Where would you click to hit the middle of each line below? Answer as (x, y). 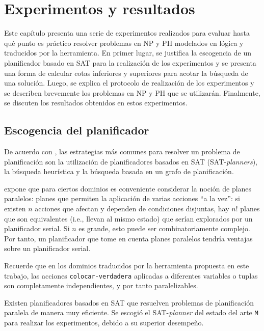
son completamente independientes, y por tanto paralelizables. (101, 285)
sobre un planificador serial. (47, 248)
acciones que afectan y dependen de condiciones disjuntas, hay (132, 209)
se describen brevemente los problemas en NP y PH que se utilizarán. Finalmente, (132, 92)
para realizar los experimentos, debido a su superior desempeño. (104, 323)
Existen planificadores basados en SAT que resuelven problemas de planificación (129, 302)
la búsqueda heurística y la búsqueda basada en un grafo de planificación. (119, 171)
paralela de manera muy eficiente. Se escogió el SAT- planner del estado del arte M (131, 312)
